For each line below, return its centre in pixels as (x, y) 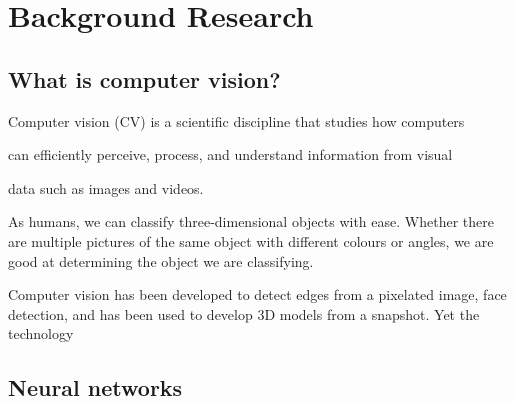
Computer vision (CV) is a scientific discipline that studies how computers (236, 120)
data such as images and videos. (106, 187)
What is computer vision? (144, 78)
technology (41, 333)
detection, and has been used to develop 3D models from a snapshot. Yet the (244, 313)
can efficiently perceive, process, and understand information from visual (230, 154)
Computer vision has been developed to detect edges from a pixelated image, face (257, 294)
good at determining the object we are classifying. (161, 260)
